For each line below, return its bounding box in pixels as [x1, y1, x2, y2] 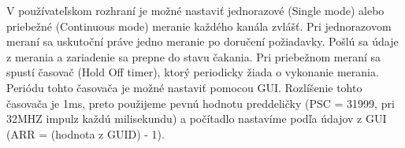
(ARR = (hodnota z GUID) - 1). [6, 125, 165, 142]
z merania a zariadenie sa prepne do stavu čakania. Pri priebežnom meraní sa [6, 48, 381, 65]
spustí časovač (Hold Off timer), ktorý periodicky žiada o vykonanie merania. [6, 64, 379, 80]
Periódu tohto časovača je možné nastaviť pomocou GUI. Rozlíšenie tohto [6, 79, 362, 95]
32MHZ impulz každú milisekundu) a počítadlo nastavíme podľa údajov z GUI [6, 110, 387, 127]
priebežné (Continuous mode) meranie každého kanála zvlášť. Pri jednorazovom [6, 17, 392, 34]
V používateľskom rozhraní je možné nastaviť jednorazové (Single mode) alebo [6, 2, 385, 18]
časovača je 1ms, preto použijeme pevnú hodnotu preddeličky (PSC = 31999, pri [6, 94, 395, 111]
